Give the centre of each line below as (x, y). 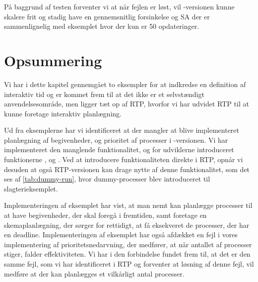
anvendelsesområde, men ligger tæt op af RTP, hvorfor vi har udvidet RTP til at (127, 104)
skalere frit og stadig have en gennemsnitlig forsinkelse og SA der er (107, 16)
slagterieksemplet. (31, 188)
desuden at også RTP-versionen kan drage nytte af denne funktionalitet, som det (127, 169)
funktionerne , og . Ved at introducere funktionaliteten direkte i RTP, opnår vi (124, 159)
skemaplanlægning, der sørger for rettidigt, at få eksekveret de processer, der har (127, 225)
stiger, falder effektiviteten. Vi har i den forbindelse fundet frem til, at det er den (127, 254)
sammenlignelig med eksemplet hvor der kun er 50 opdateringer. (102, 26)
